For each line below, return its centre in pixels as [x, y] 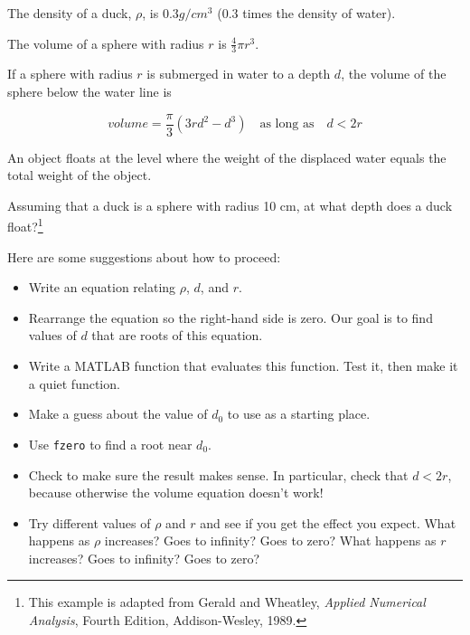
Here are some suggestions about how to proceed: [144, 256]
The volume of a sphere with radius [106, 43]
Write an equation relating [102, 287]
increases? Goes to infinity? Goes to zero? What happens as [270, 540]
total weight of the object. [80, 175]
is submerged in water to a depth [239, 74]
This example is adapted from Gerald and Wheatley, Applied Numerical [227, 602]
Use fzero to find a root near [110, 444]
